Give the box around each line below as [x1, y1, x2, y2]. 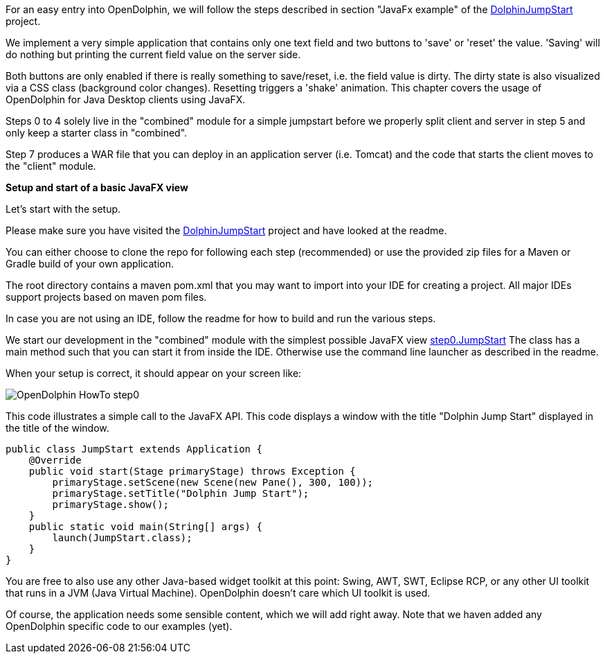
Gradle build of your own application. [6, 258, 174, 270]
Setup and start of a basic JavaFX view [6, 182, 188, 193]
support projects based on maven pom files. [6, 291, 207, 303]
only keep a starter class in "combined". [6, 127, 188, 139]
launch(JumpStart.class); [52, 532, 192, 543]
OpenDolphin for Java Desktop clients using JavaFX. [6, 94, 246, 105]
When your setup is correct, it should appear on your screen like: [6, 367, 302, 379]
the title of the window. [6, 422, 109, 434]
